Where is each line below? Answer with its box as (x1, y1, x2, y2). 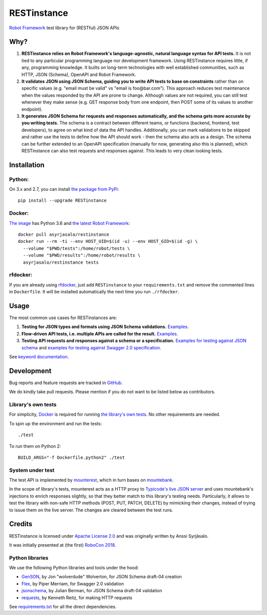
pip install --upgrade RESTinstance (18, 198, 107, 203)
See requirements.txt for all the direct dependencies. (9, 604, 117, 610)
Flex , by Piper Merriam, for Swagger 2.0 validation (21, 580, 124, 587)
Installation (9, 161, 44, 169)
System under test (9, 466, 54, 473)
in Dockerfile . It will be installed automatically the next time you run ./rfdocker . (9, 289, 179, 295)
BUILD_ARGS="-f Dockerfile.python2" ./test (18, 454, 125, 460)
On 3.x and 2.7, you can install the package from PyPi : (9, 186, 119, 192)
